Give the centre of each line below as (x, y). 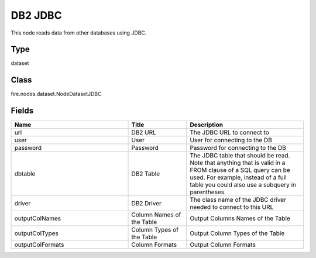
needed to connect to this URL (232, 207)
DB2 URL (144, 133)
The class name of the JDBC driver (238, 200)
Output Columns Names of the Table (240, 218)
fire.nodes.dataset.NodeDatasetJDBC (56, 94)
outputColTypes (36, 233)
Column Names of (156, 215)
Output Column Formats (223, 245)
